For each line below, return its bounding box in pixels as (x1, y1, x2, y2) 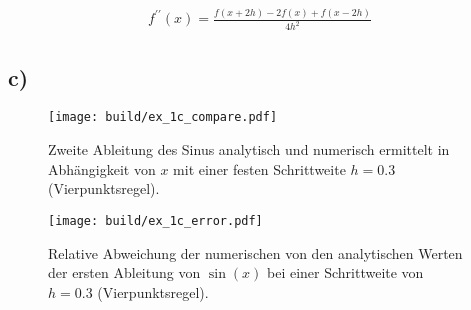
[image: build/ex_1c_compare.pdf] (48, 110, 278, 125)
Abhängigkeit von (48, 158, 156, 179)
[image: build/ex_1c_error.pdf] (48, 213, 263, 228)
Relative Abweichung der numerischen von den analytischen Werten (48, 242, 463, 263)
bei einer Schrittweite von (266, 262, 424, 283)
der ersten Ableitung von (48, 262, 201, 283)
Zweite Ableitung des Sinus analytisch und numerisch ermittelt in (48, 139, 450, 160)
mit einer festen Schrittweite (173, 158, 346, 179)
